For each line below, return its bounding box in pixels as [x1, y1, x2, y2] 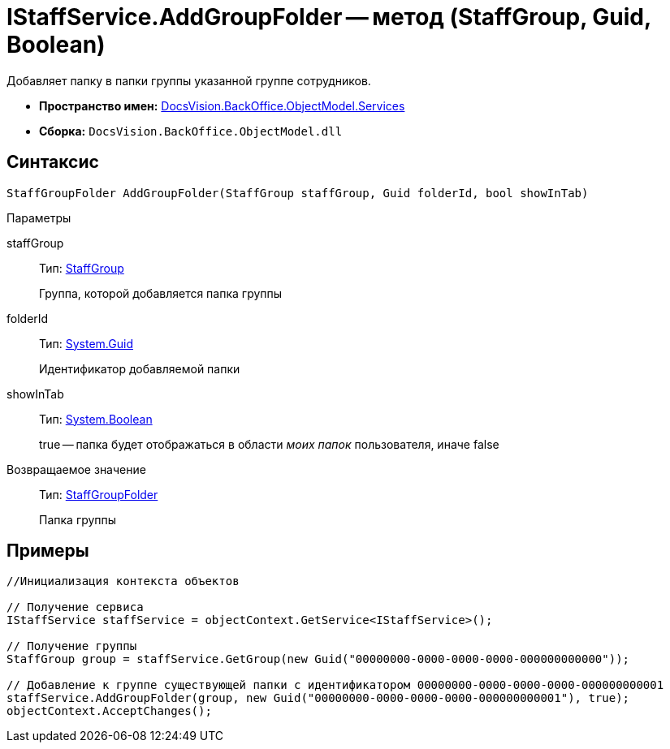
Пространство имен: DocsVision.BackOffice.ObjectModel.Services [39, 98, 405, 113]
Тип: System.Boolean [39, 411, 153, 426]
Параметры [6, 210, 71, 225]
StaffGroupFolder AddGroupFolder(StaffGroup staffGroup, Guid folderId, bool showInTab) [6, 186, 589, 200]
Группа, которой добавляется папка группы [39, 286, 283, 300]
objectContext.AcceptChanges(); [6, 704, 212, 718]
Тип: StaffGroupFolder [39, 487, 158, 501]
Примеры [6, 540, 89, 562]
